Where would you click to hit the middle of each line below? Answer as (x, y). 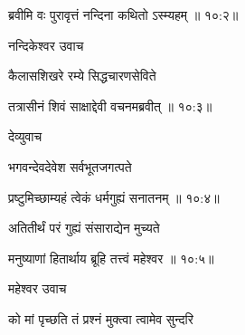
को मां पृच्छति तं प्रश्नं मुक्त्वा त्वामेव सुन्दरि (101, 318)
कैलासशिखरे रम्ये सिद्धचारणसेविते (82, 76)
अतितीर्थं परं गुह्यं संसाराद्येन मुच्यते (84, 228)
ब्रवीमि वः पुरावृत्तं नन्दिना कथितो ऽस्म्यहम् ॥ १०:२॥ (123, 14)
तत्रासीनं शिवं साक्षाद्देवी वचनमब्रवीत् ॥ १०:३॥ (110, 105)
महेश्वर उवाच (38, 288)
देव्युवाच (25, 136)
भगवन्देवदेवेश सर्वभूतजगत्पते (70, 166)
